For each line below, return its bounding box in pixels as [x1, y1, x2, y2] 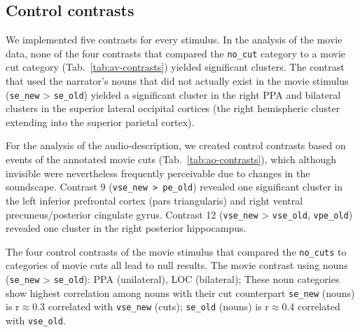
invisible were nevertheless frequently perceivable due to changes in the [6, 165, 310, 180]
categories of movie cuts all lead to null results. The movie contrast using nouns [6, 258, 348, 272]
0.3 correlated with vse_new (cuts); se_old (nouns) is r [32, 299, 269, 314]
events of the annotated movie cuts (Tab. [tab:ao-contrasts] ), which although [6, 152, 337, 167]
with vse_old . [6, 312, 66, 327]
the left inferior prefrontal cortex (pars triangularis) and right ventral [6, 193, 303, 207]
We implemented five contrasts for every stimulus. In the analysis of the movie [6, 32, 342, 47]
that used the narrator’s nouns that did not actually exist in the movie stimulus [6, 74, 349, 88]
